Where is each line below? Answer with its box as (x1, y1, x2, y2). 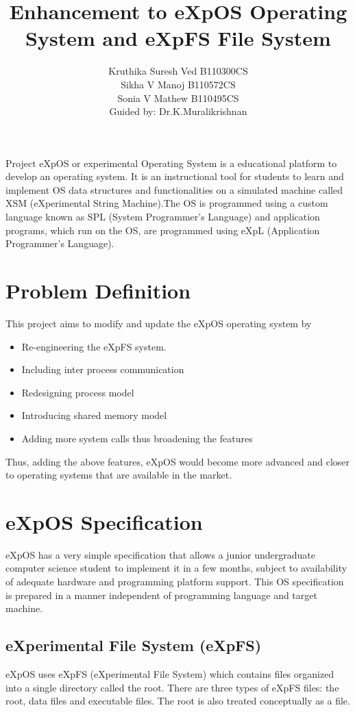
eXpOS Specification (5, 507, 203, 535)
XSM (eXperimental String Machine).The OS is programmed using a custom (5, 196, 328, 210)
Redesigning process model (21, 385, 134, 399)
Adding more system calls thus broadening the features (21, 431, 253, 445)
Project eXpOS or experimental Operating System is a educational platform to (5, 155, 337, 170)
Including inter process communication (21, 362, 184, 377)
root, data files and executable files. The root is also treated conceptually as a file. (5, 694, 350, 708)
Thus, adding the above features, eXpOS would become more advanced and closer (5, 454, 350, 468)
